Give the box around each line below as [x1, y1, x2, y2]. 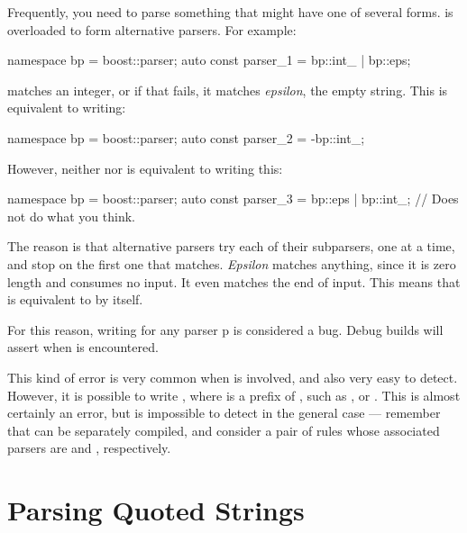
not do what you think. [7, 206, 135, 225]
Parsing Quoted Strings [7, 492, 305, 528]
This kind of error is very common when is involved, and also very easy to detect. [7, 367, 458, 386]
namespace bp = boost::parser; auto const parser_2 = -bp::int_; [7, 128, 365, 147]
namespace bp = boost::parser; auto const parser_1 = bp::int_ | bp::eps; [7, 50, 411, 69]
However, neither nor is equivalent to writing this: [7, 158, 283, 177]
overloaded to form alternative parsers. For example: [7, 20, 297, 39]
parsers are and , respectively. [7, 438, 171, 457]
